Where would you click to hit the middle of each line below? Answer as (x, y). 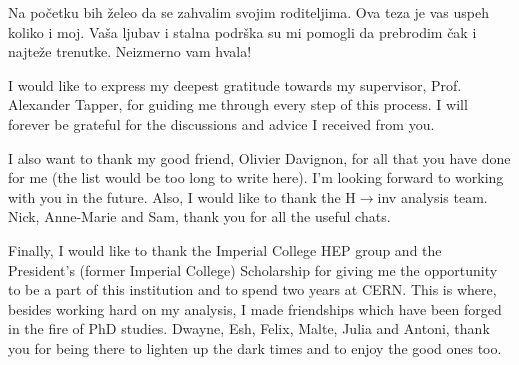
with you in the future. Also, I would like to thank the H (182, 196)
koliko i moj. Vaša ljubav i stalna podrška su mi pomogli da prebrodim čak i (242, 31)
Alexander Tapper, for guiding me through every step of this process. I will (238, 104)
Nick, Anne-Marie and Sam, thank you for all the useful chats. (199, 216)
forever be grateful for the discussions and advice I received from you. (221, 123)
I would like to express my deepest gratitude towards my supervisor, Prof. (235, 84)
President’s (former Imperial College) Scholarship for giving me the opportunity (253, 269)
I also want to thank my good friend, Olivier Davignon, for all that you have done (259, 157)
